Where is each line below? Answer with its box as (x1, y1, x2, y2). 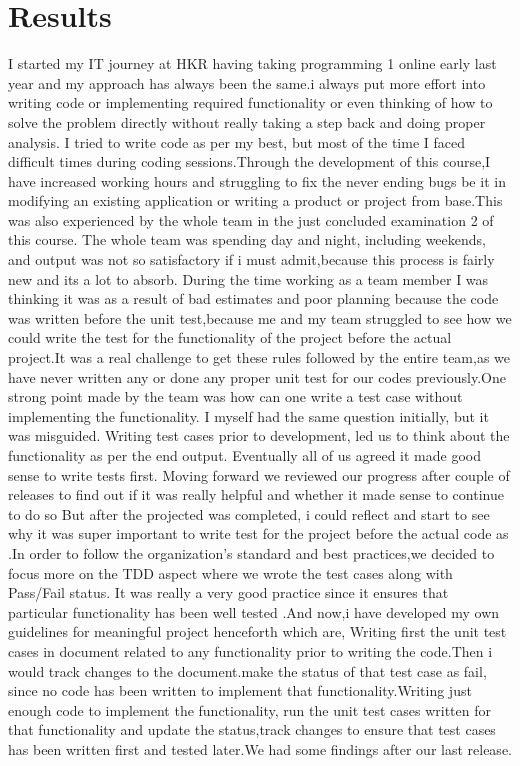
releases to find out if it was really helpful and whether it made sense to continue (8, 484, 504, 505)
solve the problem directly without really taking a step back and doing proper (8, 111, 486, 132)
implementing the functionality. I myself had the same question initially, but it (8, 405, 489, 426)
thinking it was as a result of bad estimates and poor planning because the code (8, 288, 499, 309)
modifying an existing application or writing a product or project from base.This (8, 190, 503, 211)
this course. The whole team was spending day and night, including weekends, (8, 229, 486, 250)
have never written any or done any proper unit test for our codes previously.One (8, 366, 506, 387)
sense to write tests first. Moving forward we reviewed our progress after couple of (8, 464, 510, 485)
